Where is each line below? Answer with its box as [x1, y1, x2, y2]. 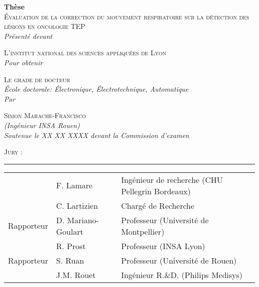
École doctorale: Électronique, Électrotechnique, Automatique [4, 84, 189, 94]
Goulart [56, 225, 84, 237]
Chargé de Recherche [121, 199, 195, 211]
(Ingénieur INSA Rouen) [4, 120, 80, 130]
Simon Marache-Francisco [4, 110, 86, 121]
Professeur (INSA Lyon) [121, 240, 205, 252]
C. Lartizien [56, 199, 98, 211]
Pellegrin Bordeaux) [121, 185, 191, 197]
